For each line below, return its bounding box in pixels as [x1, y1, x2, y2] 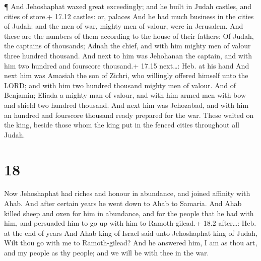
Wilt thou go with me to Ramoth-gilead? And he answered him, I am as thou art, [4, 237, 257, 248]
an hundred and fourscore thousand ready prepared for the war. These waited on [4, 109, 254, 120]
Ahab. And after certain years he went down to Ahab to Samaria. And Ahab [4, 198, 242, 209]
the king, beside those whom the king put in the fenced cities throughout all [4, 119, 239, 130]
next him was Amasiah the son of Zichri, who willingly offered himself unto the [4, 70, 248, 81]
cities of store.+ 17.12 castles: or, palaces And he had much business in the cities [4, 11, 254, 21]
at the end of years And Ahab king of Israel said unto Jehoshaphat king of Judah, [4, 227, 257, 238]
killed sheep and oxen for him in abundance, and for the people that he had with [4, 208, 254, 218]
